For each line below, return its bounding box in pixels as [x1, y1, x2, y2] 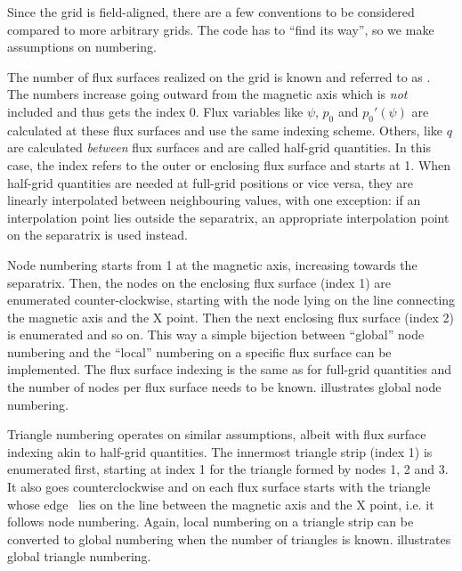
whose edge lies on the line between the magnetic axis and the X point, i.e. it [7, 494, 434, 513]
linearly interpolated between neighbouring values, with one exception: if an [7, 191, 421, 209]
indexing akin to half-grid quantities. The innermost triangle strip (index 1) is [7, 442, 433, 461]
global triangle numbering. [7, 547, 151, 566]
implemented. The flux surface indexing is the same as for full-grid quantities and [7, 360, 452, 379]
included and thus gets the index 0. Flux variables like [7, 102, 304, 120]
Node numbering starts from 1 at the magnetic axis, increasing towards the [7, 255, 417, 273]
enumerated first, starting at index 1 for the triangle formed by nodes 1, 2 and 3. [7, 460, 449, 478]
